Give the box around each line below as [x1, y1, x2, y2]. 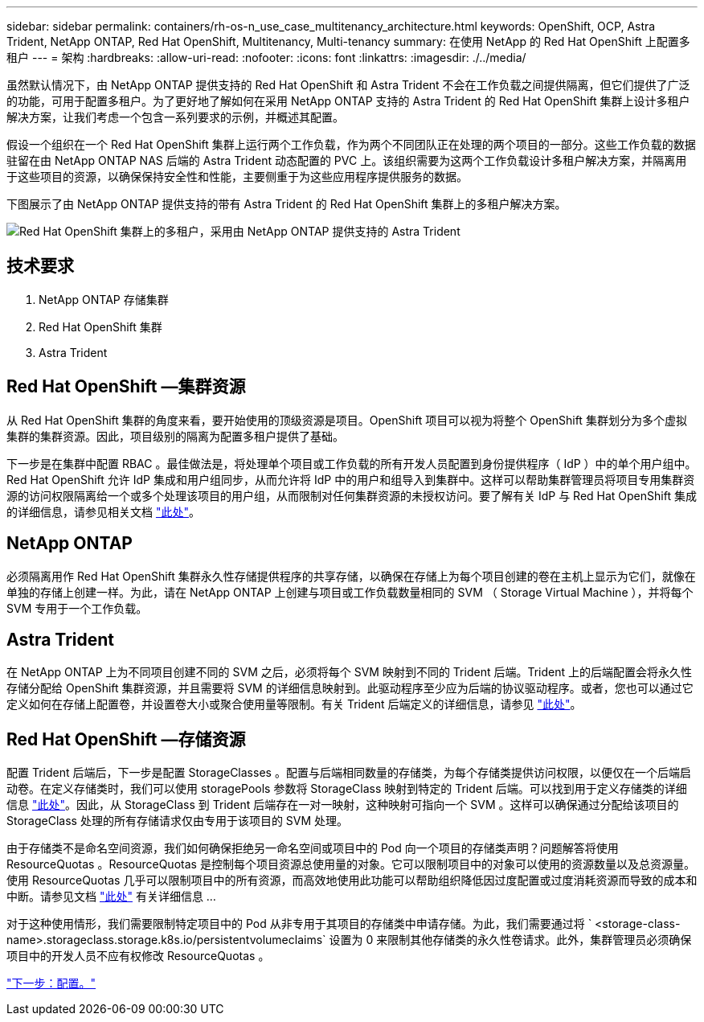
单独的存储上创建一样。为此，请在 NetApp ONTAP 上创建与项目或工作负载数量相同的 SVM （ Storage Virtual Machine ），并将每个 [6, 585, 694, 599]
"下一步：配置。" [6, 976, 96, 991]
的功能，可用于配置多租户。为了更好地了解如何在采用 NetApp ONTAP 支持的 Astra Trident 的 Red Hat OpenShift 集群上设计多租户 [6, 94, 690, 108]
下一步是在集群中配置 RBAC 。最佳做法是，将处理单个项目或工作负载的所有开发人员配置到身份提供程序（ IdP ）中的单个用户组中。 [6, 456, 697, 470]
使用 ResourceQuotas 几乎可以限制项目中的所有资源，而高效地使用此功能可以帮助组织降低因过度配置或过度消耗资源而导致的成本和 [6, 873, 698, 888]
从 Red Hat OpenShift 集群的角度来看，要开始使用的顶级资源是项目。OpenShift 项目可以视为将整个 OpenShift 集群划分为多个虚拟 [6, 412, 687, 427]
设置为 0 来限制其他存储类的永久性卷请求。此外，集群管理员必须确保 [329, 933, 692, 947]
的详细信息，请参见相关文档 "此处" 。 [6, 504, 200, 519]
